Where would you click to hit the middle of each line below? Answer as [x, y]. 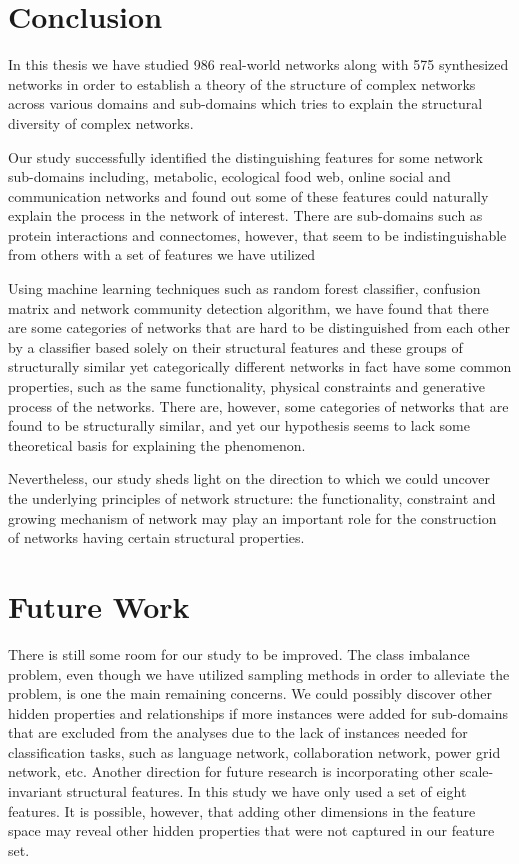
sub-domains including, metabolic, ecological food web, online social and [229, 176]
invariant [35, 791]
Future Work [99, 605]
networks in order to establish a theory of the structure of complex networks [242, 83]
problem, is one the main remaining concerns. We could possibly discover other [250, 693]
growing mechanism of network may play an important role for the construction [252, 517]
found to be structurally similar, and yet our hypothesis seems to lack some [239, 425]
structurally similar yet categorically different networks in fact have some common [260, 366]
